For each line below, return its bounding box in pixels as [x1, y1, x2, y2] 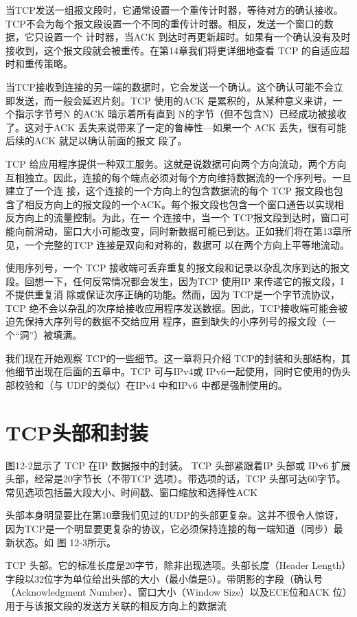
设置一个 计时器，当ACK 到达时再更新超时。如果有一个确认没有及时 [43, 30, 351, 44]
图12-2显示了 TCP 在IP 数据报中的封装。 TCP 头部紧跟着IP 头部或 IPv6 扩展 [5, 458, 351, 472]
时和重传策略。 [5, 56, 73, 71]
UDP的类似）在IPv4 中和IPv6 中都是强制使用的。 [66, 377, 288, 392]
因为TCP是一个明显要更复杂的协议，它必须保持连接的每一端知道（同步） [5, 521, 334, 535]
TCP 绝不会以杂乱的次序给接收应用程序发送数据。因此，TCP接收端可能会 [5, 300, 338, 315]
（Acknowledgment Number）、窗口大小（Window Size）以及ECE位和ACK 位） [5, 585, 347, 599]
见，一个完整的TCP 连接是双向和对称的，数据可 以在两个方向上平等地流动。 [5, 237, 350, 251]
